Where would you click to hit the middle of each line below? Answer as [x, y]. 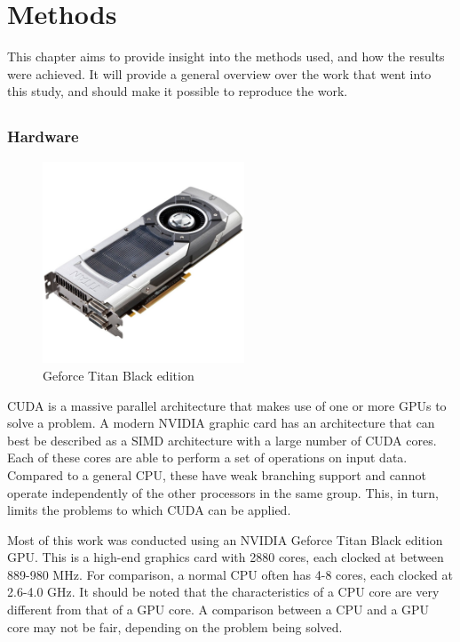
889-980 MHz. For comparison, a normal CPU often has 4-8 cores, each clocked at [230, 574]
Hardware [43, 136]
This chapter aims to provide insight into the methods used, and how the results [226, 56]
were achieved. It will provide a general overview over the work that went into [219, 73]
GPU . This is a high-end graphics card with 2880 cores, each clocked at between [226, 557]
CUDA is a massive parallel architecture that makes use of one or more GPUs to [227, 405]
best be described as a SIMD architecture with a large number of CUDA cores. [222, 440]
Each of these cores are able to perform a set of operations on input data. [207, 457]
